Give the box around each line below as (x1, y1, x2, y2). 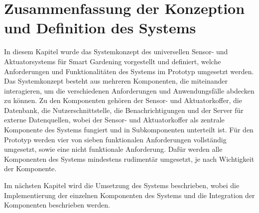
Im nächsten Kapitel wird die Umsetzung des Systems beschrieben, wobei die (4, 180, 240, 191)
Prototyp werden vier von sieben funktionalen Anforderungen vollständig (4, 134, 227, 144)
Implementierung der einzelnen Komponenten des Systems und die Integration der (4, 190, 255, 200)
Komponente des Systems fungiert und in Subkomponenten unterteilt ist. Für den (4, 124, 254, 135)
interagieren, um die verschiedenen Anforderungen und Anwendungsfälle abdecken (4, 85, 255, 96)
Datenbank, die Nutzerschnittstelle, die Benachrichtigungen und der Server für (4, 105, 244, 115)
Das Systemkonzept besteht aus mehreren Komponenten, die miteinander (4, 76, 228, 86)
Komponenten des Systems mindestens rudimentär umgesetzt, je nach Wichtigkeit (4, 153, 255, 164)
